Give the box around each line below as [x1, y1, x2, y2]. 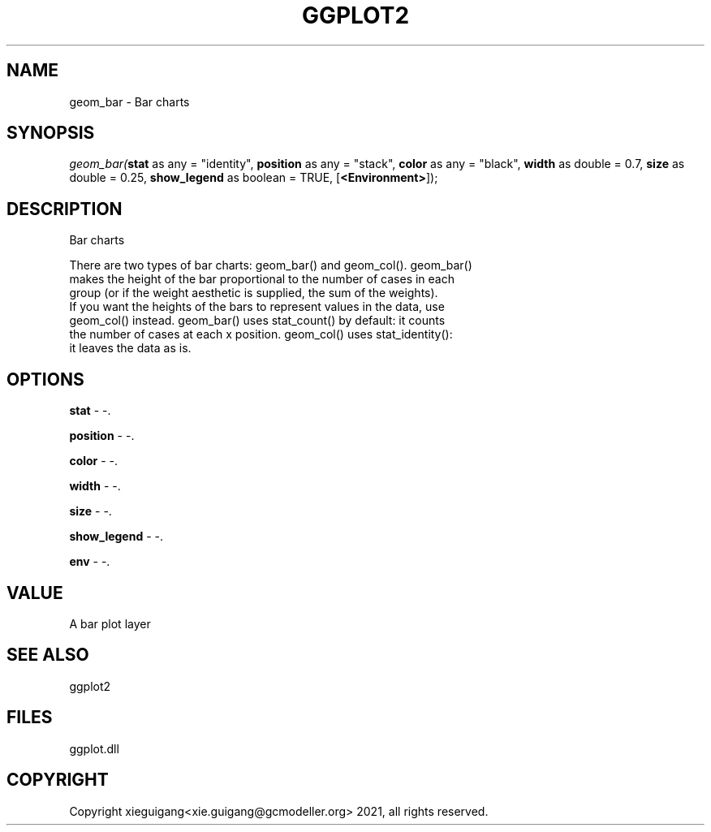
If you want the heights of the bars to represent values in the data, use [69, 300, 445, 314]
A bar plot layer [69, 616, 151, 631]
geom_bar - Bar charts [69, 94, 190, 109]
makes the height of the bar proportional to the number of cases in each [69, 272, 455, 287]
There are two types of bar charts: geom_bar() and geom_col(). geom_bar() [69, 258, 472, 273]
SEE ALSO [6, 644, 89, 666]
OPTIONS [6, 369, 84, 390]
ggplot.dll [69, 741, 119, 756]
